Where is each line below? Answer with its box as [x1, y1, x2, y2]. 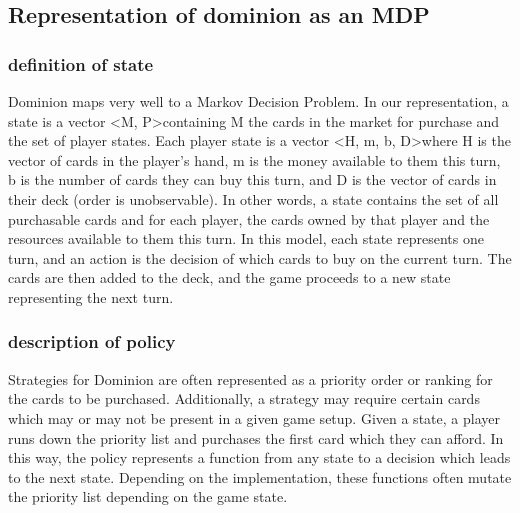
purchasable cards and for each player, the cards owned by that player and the [8, 208, 490, 229]
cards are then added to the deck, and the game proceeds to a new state [8, 267, 451, 288]
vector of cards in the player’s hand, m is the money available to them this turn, [8, 149, 501, 170]
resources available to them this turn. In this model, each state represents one [8, 228, 484, 249]
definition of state [8, 51, 154, 76]
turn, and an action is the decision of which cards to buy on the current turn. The [8, 247, 512, 268]
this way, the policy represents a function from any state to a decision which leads [8, 447, 511, 468]
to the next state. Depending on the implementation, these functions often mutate [8, 466, 512, 487]
